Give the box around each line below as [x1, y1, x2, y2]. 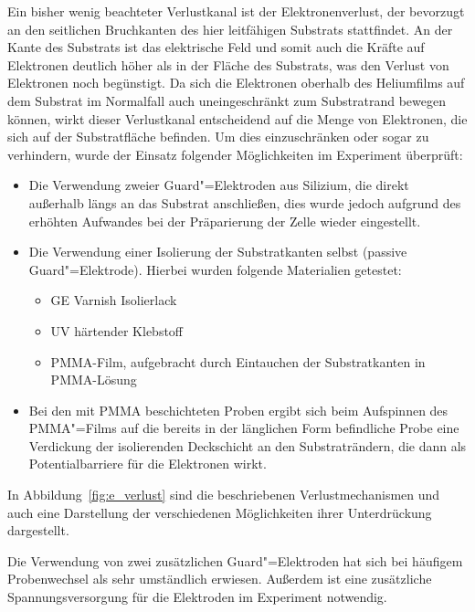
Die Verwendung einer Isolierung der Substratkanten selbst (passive [28, 242, 407, 261]
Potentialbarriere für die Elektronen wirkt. [28, 454, 267, 473]
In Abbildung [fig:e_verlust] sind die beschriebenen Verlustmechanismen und [7, 485, 440, 504]
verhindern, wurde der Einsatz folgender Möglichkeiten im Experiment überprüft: [7, 144, 463, 164]
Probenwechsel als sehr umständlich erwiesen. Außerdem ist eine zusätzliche [7, 569, 432, 588]
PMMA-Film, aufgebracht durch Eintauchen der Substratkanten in [50, 352, 426, 371]
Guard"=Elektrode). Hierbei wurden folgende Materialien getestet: [28, 259, 402, 279]
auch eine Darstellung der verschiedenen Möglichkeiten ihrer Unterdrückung [7, 502, 432, 522]
